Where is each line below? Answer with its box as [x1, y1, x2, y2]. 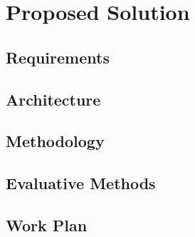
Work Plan [6, 213, 88, 236]
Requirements [6, 46, 110, 68]
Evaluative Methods [6, 172, 156, 194]
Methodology [6, 130, 105, 152]
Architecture [6, 88, 101, 110]
